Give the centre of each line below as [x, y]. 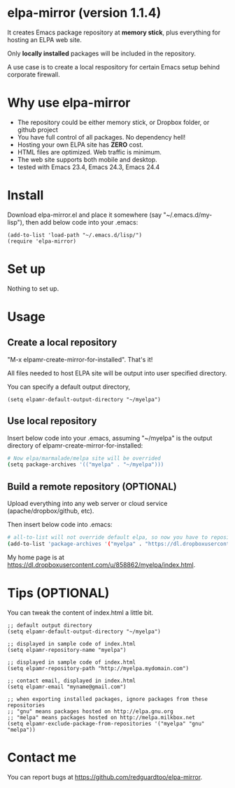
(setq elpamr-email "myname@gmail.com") [67, 687]
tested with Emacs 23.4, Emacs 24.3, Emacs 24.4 [88, 167]
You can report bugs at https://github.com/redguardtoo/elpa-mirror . [105, 777]
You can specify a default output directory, [69, 387]
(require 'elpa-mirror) [42, 241]
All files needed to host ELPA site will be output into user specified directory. [117, 373]
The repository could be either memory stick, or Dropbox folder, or [113, 122]
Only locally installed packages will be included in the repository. [102, 53]
